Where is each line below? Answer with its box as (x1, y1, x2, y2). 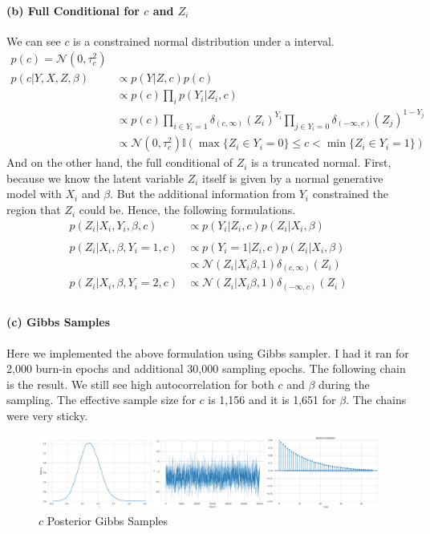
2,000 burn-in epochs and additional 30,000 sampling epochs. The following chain (6, 360, 406, 377)
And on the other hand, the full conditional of (6, 154, 233, 171)
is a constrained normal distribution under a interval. (73, 32, 335, 49)
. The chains (346, 391, 407, 408)
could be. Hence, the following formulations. (79, 201, 296, 218)
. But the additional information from (110, 185, 296, 202)
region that (6, 201, 61, 218)
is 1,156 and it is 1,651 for (208, 391, 336, 408)
